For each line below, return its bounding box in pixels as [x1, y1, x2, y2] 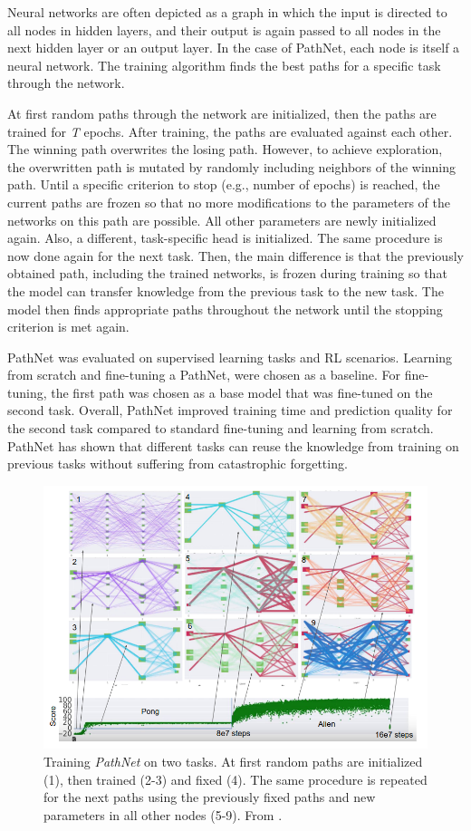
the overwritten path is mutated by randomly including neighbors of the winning [7, 157, 457, 176]
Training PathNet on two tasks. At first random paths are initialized [43, 752, 423, 770]
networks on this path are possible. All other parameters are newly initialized [7, 210, 437, 229]
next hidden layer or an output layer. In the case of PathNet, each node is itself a [7, 38, 460, 57]
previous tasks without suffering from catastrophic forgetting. [7, 454, 348, 473]
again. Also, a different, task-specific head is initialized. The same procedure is [7, 228, 443, 247]
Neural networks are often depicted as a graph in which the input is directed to [7, 3, 447, 21]
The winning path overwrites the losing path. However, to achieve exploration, [7, 140, 443, 159]
